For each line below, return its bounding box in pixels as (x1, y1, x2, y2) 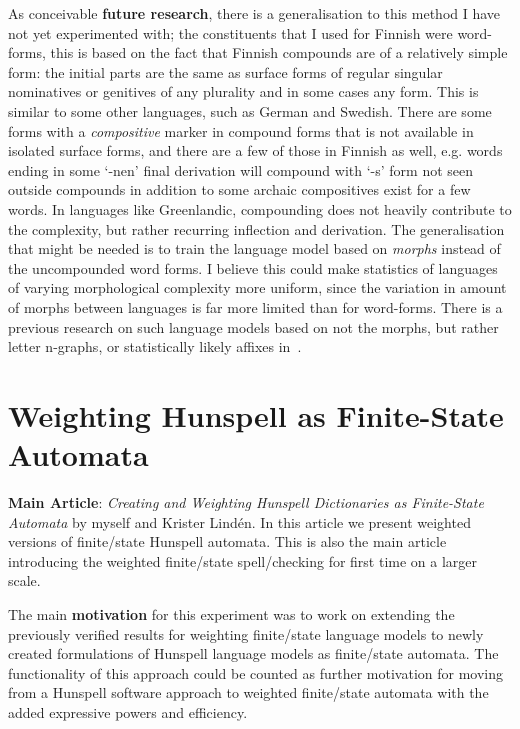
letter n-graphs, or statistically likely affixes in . (8, 336, 302, 357)
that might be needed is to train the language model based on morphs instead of (8, 238, 501, 259)
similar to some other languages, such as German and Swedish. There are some (8, 100, 492, 121)
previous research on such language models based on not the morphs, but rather (8, 316, 499, 337)
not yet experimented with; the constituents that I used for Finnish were (8, 22, 453, 43)
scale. (8, 570, 41, 591)
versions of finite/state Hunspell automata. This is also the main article (8, 531, 447, 552)
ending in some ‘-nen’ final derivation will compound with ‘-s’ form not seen (8, 159, 474, 180)
